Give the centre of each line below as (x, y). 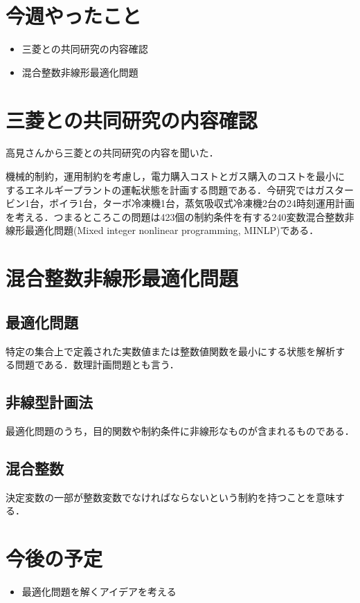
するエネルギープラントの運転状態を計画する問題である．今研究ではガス (170, 189)
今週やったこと (74, 16)
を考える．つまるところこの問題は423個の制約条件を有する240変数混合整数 (175, 216)
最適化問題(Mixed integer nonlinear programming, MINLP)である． (172, 230)
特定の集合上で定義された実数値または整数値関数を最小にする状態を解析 (171, 351)
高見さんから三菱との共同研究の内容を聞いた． (112, 153)
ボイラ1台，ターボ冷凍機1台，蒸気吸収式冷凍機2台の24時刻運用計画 (201, 203)
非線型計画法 (49, 402)
